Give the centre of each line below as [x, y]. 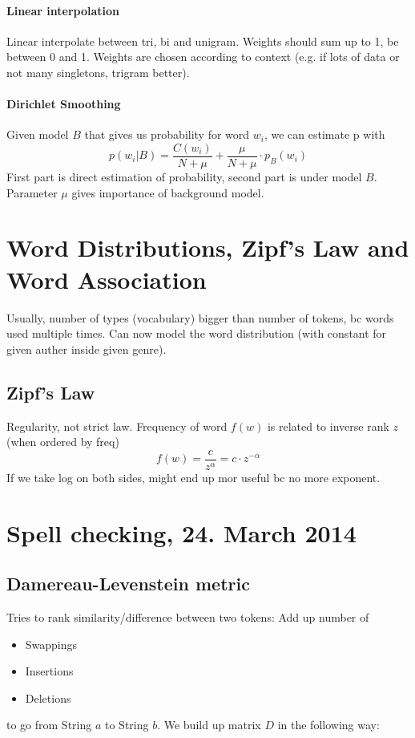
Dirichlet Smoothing [64, 104]
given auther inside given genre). [87, 349]
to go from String [49, 725]
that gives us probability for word [167, 134]
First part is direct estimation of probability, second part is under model [184, 177]
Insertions [49, 671]
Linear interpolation [63, 10]
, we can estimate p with [324, 134]
